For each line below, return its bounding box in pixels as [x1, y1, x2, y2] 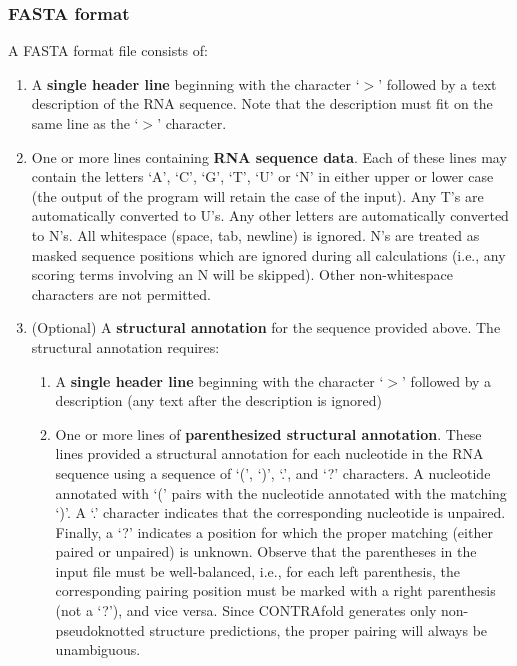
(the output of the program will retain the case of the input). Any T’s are [31, 185, 484, 206]
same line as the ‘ [31, 113, 139, 133]
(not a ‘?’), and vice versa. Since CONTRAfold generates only [55, 600, 437, 621]
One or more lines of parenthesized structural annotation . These [55, 423, 482, 444]
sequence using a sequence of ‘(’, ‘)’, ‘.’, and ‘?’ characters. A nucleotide [55, 462, 491, 483]
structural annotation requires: [31, 336, 220, 357]
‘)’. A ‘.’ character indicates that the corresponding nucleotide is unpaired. [55, 502, 506, 523]
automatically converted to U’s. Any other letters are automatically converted [31, 205, 509, 226]
